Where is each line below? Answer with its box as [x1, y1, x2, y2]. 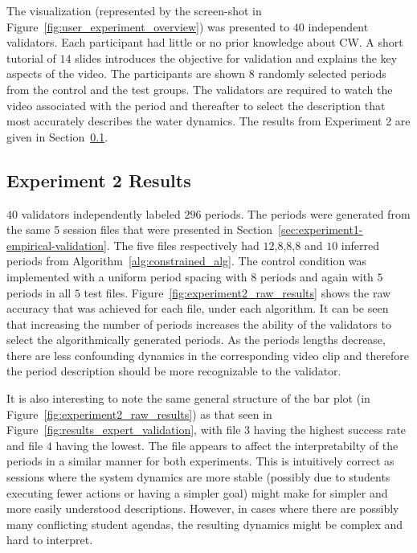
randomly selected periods [258, 65, 386, 82]
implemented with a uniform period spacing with [6, 268, 247, 285]
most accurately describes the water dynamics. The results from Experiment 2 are [6, 113, 411, 129]
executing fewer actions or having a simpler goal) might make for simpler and [6, 484, 388, 501]
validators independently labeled [21, 205, 181, 222]
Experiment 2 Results [6, 167, 191, 192]
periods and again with [260, 268, 374, 285]
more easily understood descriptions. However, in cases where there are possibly [6, 500, 399, 517]
